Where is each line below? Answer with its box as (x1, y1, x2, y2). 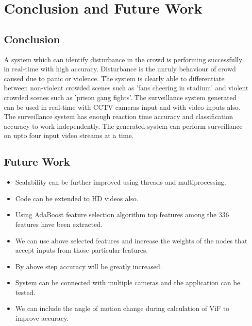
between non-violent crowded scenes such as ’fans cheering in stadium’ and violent (4, 83, 249, 93)
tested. (15, 287, 35, 297)
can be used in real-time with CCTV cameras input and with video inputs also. (4, 102, 240, 112)
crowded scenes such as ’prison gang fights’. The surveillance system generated (4, 92, 236, 102)
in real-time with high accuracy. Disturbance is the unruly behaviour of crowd (4, 64, 236, 74)
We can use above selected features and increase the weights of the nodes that (15, 235, 248, 245)
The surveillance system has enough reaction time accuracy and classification (4, 111, 233, 121)
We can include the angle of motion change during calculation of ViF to (15, 303, 229, 313)
